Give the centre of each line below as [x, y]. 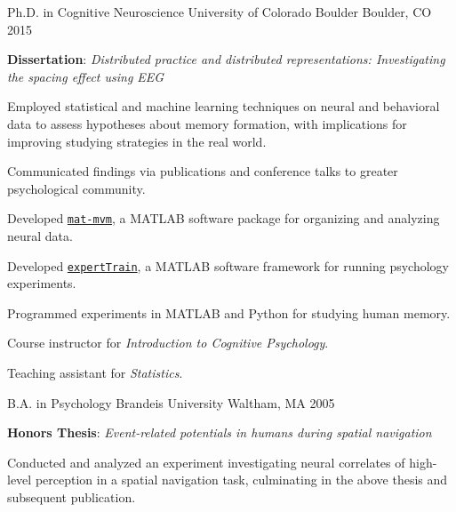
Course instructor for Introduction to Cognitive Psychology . [168, 343]
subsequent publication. [72, 497]
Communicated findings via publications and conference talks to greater [203, 171]
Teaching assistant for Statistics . [95, 373]
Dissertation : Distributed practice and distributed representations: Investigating [226, 59]
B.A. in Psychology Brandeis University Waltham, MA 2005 [171, 402]
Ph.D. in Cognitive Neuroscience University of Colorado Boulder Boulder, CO [220, 12]
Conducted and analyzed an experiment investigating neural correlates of [206, 462]
